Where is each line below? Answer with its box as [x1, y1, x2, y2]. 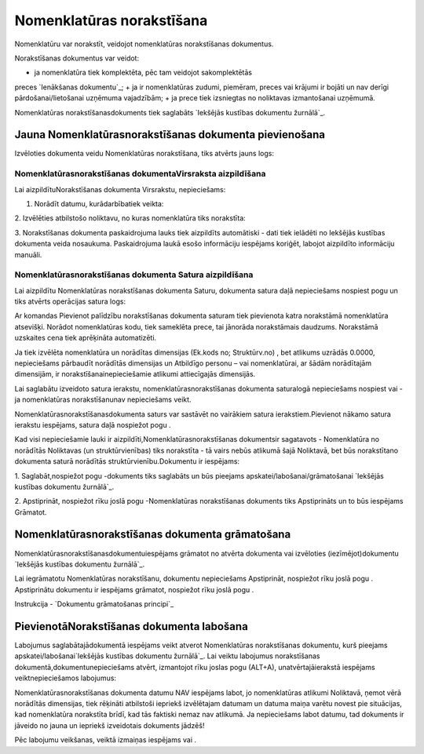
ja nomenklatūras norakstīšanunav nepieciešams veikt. [14, 395, 192, 404]
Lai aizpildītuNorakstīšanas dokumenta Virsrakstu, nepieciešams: [14, 184, 226, 194]
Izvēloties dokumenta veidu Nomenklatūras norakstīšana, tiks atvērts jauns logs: [14, 149, 275, 158]
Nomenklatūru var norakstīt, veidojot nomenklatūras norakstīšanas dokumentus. [14, 39, 274, 49]
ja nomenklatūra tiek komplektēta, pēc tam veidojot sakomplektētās [34, 67, 253, 78]
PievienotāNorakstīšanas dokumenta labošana [14, 620, 249, 633]
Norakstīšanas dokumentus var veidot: [14, 53, 140, 63]
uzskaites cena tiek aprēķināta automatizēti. [14, 333, 157, 343]
